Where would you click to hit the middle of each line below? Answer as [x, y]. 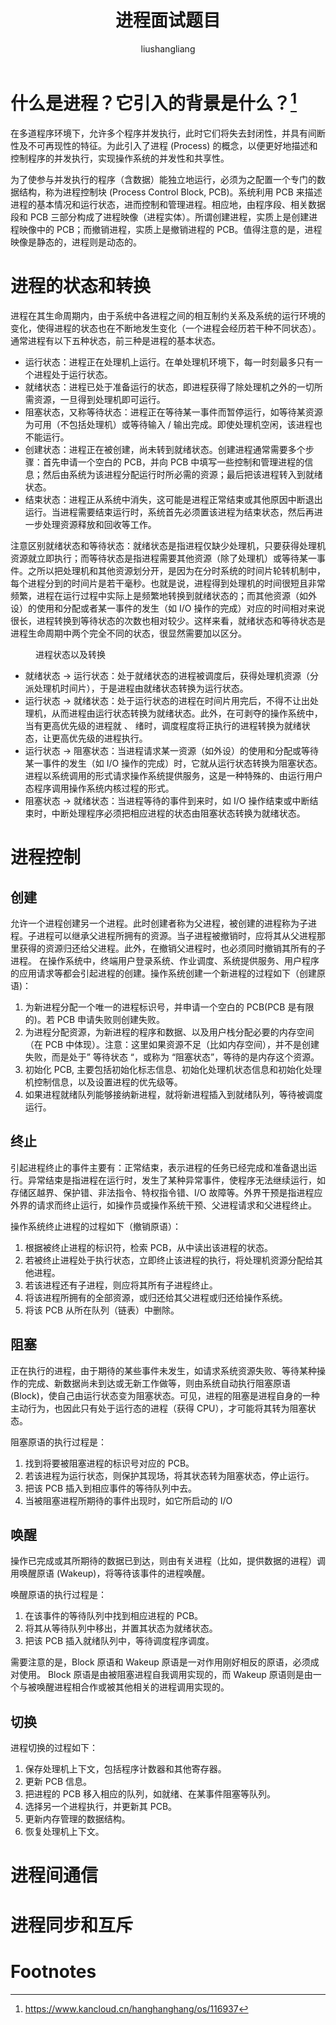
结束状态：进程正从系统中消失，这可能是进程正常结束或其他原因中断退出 [173, 499]
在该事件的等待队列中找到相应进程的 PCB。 [114, 1616]
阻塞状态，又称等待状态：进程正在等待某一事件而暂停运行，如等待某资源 [173, 412]
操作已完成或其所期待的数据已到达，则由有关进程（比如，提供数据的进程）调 [168, 1561]
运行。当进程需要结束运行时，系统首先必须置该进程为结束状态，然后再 [169, 512]
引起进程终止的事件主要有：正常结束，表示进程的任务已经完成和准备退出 [159, 1167]
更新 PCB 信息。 [58, 1782]
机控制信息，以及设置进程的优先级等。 [103, 1082]
